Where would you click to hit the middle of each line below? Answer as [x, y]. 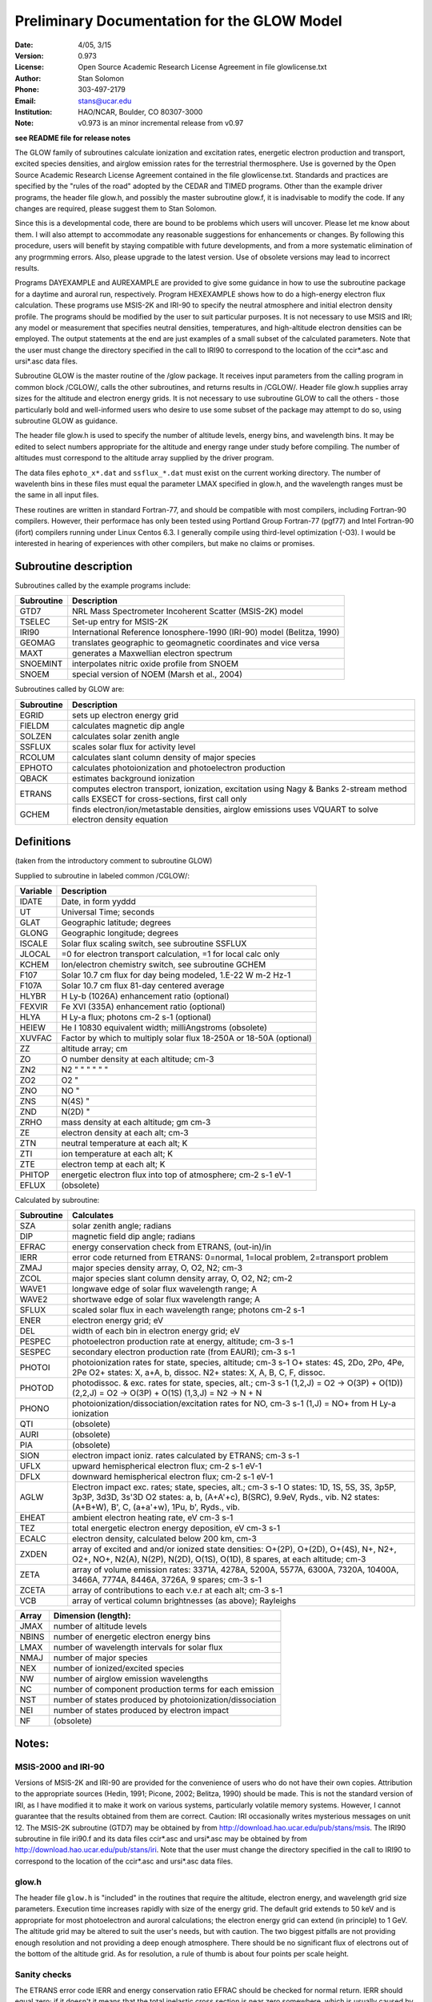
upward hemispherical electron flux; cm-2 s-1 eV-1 [167, 1466]
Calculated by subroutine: [57, 1200]
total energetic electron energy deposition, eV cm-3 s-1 [176, 1528]
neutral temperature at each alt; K [124, 1143]
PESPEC [35, 1341]
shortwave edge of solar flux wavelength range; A [166, 1300]
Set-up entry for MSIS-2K [120, 622]
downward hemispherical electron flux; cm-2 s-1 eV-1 [173, 1477]
